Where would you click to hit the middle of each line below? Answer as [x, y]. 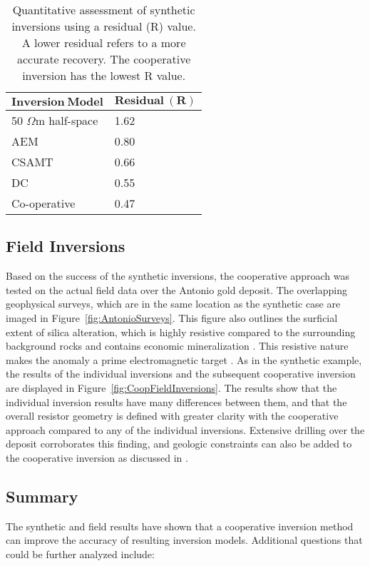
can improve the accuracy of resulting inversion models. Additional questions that [184, 540]
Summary [42, 496]
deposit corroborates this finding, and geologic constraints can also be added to [179, 444]
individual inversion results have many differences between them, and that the [176, 401]
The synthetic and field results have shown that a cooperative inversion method [180, 526]
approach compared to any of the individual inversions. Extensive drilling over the [185, 429]
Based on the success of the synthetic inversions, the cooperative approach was [178, 276]
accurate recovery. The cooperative [104, 59]
